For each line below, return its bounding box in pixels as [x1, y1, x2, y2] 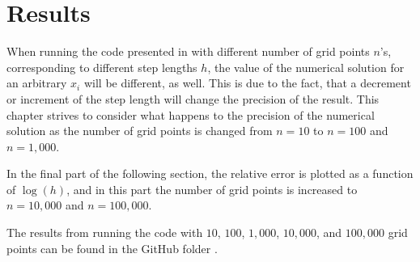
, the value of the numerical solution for [207, 58, 405, 75]
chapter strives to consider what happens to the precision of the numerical [6, 106, 375, 123]
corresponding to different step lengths [6, 58, 197, 75]
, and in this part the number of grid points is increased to [66, 180, 358, 197]
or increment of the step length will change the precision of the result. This [6, 90, 380, 107]
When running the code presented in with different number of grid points [6, 43, 370, 60]
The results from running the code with [6, 224, 203, 241]
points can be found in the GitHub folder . [6, 239, 218, 256]
